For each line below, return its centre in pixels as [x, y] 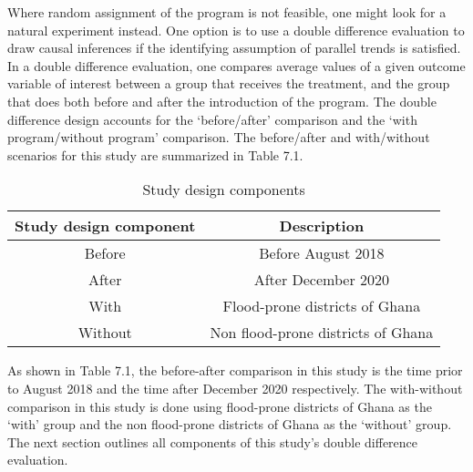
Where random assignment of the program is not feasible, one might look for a [227, 12]
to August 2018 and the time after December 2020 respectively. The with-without [235, 388]
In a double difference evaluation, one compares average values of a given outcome [236, 65]
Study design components [224, 190]
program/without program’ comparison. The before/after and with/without [219, 137]
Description [322, 226]
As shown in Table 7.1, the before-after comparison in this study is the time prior [235, 370]
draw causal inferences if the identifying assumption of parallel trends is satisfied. [234, 48]
